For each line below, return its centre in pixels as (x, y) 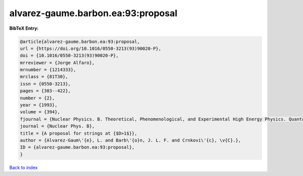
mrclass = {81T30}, (44, 77)
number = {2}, (37, 98)
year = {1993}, (39, 105)
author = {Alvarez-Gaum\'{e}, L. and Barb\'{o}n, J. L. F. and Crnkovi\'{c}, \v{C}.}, (131, 140)
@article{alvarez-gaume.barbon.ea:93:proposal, (80, 41)
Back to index (23, 167)
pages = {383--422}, (45, 91)
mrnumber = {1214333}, (48, 70)
